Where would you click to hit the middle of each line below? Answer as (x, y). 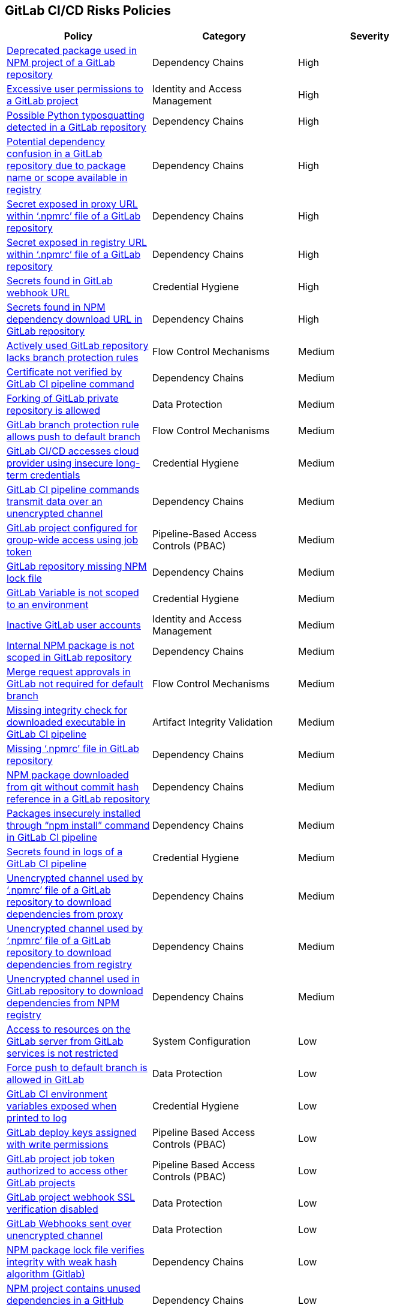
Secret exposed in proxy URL (72, 204)
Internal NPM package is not (71, 646)
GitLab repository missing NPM (77, 566)
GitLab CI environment (57, 1094)
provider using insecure (60, 463)
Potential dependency (56, 142)
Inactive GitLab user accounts (74, 625)
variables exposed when (62, 1106)
